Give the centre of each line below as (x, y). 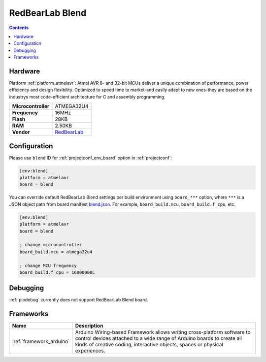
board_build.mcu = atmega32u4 (56, 252)
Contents (19, 28)
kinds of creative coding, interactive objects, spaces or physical (149, 345)
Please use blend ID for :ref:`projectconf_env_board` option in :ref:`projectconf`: (91, 158)
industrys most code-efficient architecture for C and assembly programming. (87, 97)
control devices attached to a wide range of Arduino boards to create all (159, 338)
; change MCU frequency (48, 265)
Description (89, 326)
